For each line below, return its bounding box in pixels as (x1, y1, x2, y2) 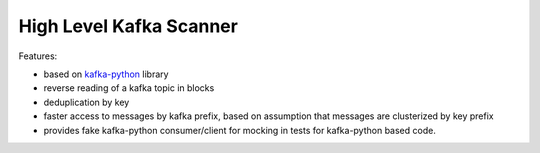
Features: (18, 50, 58, 62)
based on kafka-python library (43, 68, 169, 80)
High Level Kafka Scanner (18, 15, 239, 37)
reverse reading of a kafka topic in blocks (43, 82, 215, 94)
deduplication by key (43, 96, 130, 108)
